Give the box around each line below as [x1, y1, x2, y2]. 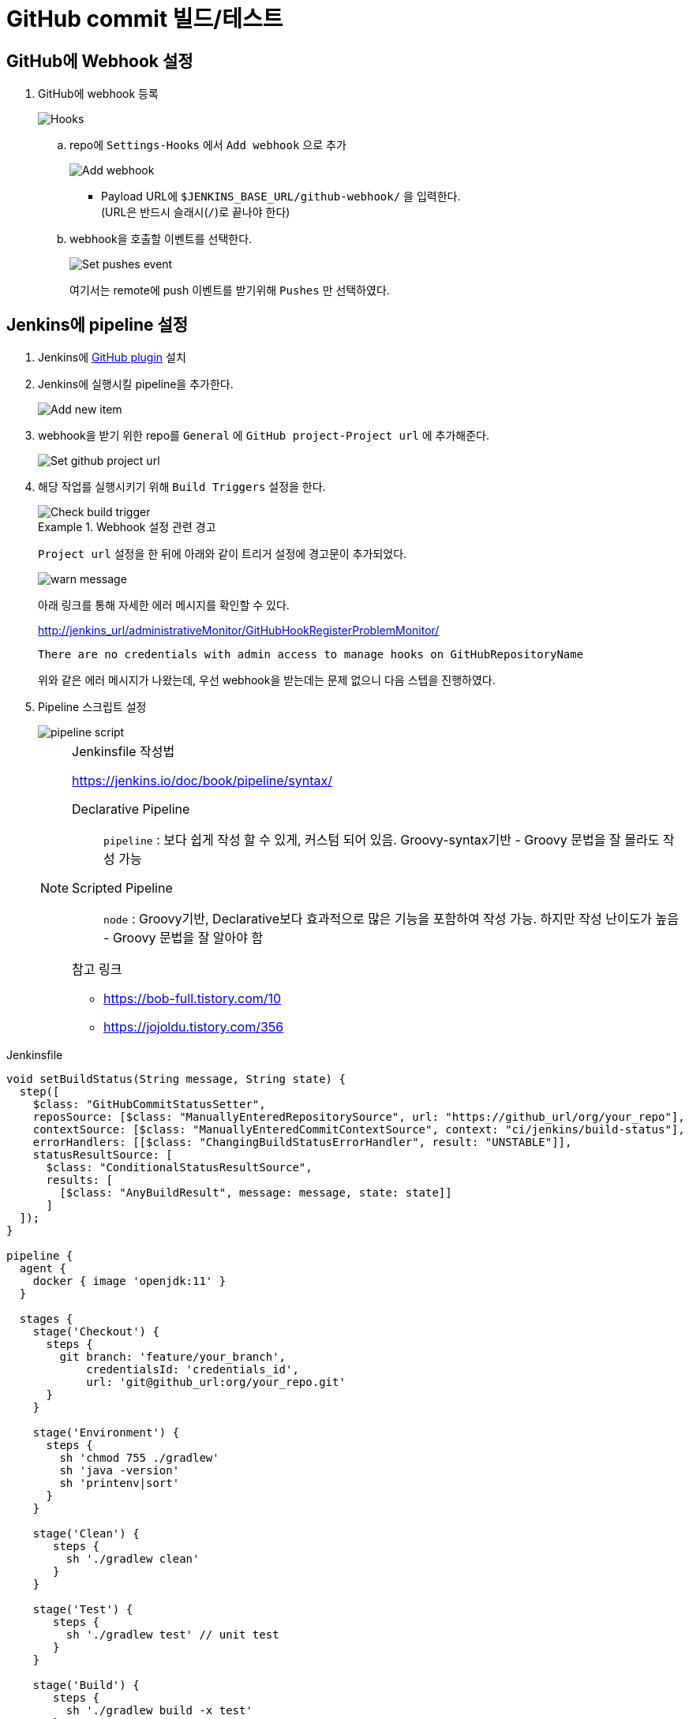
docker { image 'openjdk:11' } [32, 1275, 227, 1288]
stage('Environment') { [32, 1426, 180, 1440]
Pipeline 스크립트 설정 [38, 700, 147, 714]
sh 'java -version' [59, 1464, 180, 1477]
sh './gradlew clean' [66, 1552, 200, 1566]
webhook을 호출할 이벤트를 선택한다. [69, 232, 253, 246]
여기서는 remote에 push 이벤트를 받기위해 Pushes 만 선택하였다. [69, 283, 390, 298]
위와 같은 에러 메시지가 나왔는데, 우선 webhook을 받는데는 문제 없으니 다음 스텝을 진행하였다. [38, 673, 496, 687]
